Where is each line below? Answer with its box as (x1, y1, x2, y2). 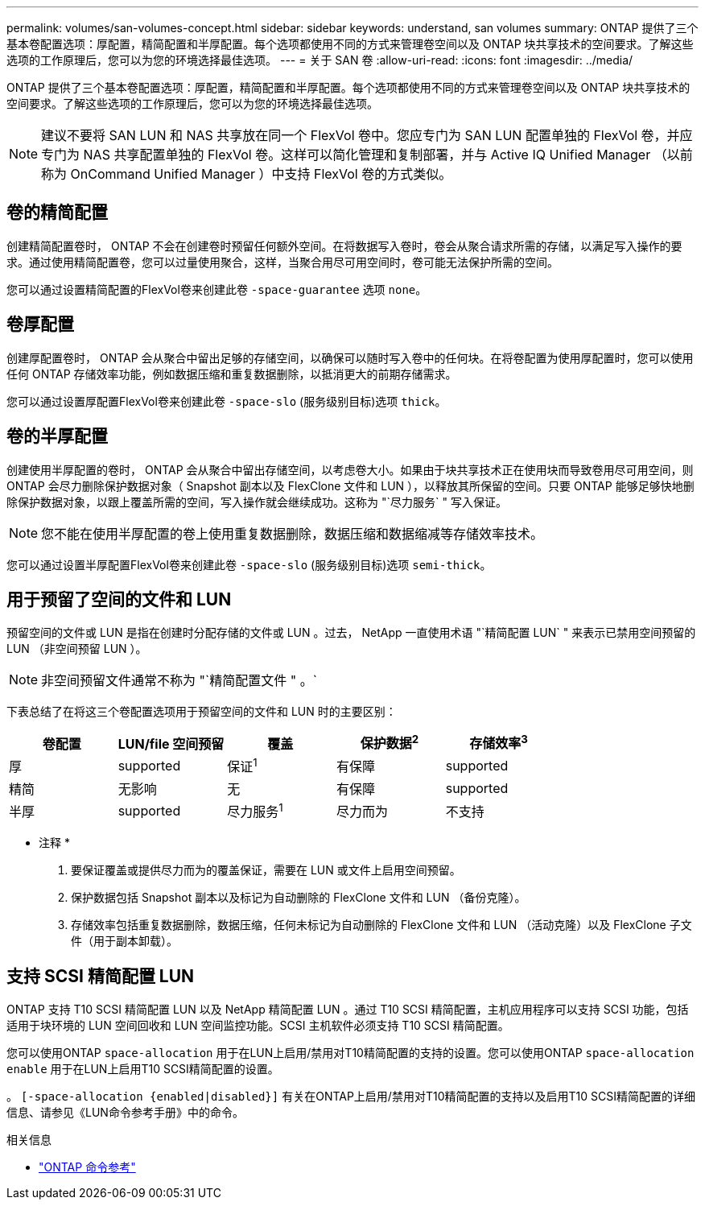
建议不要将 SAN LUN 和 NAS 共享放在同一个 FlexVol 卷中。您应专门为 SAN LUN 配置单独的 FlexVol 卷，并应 (41, 127, 693, 143)
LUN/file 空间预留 (117, 735, 225, 752)
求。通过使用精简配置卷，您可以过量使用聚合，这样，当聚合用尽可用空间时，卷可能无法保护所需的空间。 (6, 254, 559, 269)
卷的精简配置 (6, 202, 108, 223)
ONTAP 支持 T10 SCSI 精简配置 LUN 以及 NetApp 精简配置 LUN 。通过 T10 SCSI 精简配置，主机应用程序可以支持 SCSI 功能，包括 (6, 1002, 689, 1017)
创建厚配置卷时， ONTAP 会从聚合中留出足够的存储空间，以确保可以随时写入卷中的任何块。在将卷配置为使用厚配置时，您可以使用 (6, 350, 694, 365)
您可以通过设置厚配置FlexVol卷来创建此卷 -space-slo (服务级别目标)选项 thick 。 (6, 394, 447, 408)
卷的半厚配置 (6, 426, 108, 447)
